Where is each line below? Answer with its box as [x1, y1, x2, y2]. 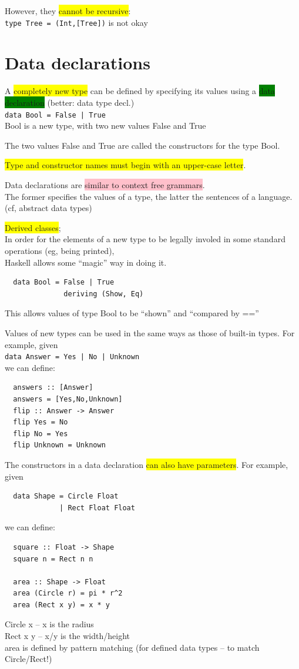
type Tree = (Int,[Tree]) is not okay [5, 16, 148, 28]
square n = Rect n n [13, 554, 93, 563]
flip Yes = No [13, 418, 68, 427]
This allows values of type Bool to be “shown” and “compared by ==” [5, 307, 259, 319]
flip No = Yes [13, 429, 68, 438]
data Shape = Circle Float [13, 492, 119, 501]
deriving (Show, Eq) [63, 289, 144, 298]
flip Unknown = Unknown [13, 441, 106, 450]
